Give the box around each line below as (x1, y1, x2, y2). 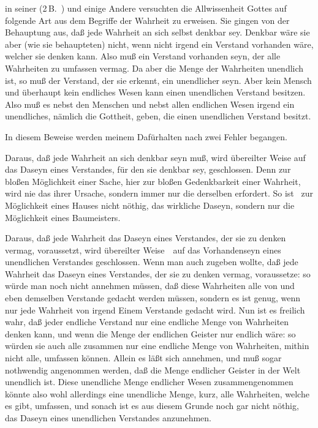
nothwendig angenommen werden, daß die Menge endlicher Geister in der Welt (5, 363, 301, 376)
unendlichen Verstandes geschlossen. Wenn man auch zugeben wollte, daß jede (5, 255, 298, 268)
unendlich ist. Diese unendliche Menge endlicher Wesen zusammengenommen (5, 375, 293, 388)
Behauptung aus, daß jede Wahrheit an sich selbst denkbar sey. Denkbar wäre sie (5, 26, 310, 39)
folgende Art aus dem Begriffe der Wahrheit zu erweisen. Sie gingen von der (5, 13, 290, 26)
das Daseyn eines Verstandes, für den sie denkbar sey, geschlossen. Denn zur (5, 163, 291, 176)
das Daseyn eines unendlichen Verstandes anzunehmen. (5, 411, 212, 424)
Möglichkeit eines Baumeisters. (5, 211, 121, 223)
